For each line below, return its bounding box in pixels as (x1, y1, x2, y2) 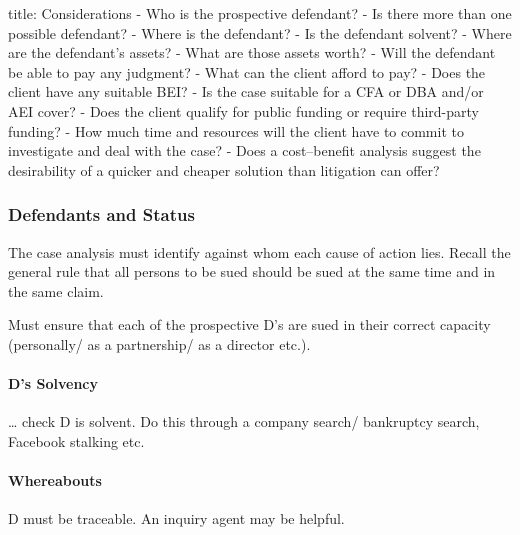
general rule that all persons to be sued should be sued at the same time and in (8, 261, 496, 282)
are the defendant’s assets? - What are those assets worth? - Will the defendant (8, 42, 496, 63)
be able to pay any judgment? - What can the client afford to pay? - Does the (8, 61, 486, 82)
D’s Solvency (8, 373, 99, 394)
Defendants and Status (8, 202, 195, 227)
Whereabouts (8, 470, 102, 491)
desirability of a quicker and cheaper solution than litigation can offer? (8, 159, 440, 180)
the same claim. (8, 280, 104, 301)
